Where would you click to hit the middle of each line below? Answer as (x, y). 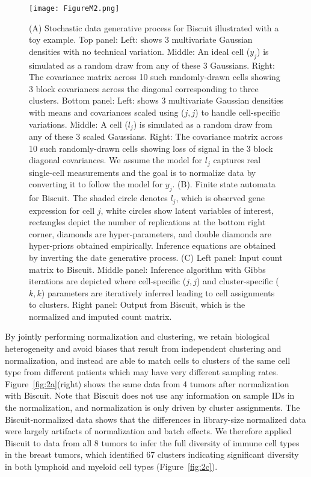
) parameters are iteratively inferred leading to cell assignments (158, 292)
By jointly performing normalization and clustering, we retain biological (137, 336)
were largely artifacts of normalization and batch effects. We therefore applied (148, 431)
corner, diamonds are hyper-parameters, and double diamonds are (150, 233)
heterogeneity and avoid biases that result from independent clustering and (143, 348)
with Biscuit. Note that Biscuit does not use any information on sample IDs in (150, 395)
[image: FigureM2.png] (74, 8)
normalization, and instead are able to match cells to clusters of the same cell (148, 360)
